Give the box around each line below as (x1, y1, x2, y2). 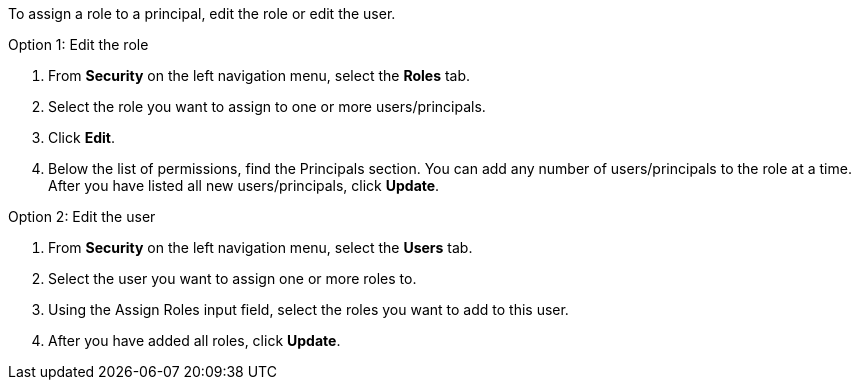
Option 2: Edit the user (8, 208, 156, 225)
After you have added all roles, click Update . (48, 332, 341, 349)
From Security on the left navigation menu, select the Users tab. (48, 239, 473, 256)
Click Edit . (48, 129, 115, 146)
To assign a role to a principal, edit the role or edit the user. (8, 5, 396, 22)
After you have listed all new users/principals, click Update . (48, 177, 440, 194)
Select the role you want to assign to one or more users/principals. (48, 98, 486, 115)
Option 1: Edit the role (8, 36, 149, 53)
